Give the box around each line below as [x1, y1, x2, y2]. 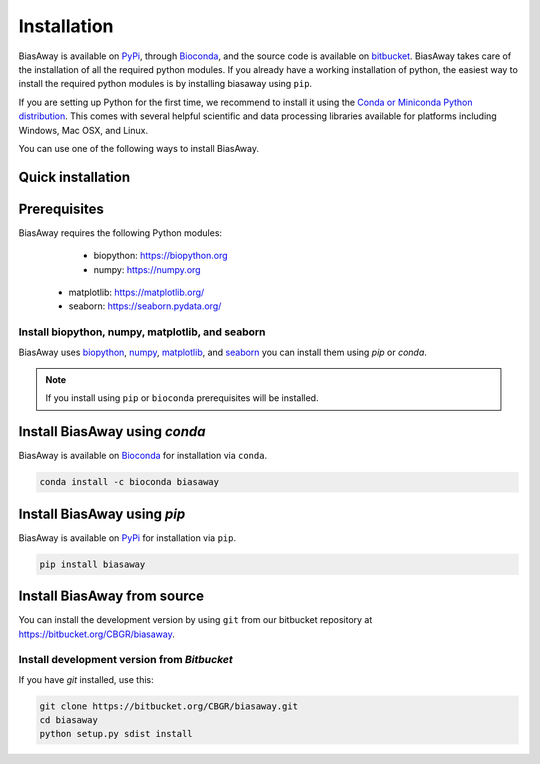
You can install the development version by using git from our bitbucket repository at [18, 614, 373, 626]
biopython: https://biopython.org [93, 250, 229, 262]
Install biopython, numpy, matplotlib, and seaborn [18, 325, 266, 339]
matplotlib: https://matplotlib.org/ [68, 286, 205, 298]
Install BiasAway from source [18, 588, 205, 605]
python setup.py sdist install [39, 728, 194, 740]
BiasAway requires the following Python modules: [18, 226, 223, 239]
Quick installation [18, 168, 131, 185]
